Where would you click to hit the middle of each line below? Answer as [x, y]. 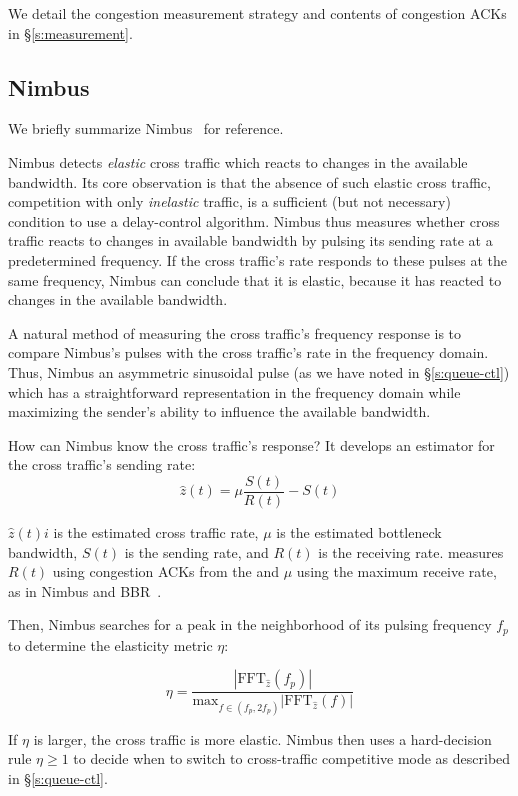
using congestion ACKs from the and [166, 571]
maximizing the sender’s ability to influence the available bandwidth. [219, 411]
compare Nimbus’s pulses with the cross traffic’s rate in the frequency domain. [248, 352]
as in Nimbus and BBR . [85, 590]
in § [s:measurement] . [70, 32]
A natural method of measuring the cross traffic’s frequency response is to [235, 332]
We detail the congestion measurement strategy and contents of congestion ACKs [257, 13]
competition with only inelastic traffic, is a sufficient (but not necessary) [229, 201]
